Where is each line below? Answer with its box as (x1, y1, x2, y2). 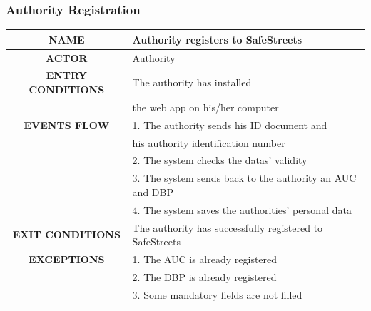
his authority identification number (132, 135, 285, 150)
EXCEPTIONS (29, 251, 105, 266)
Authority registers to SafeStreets (132, 31, 303, 46)
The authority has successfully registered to (132, 220, 323, 235)
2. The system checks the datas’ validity (132, 153, 308, 168)
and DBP (132, 184, 173, 199)
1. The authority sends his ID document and (132, 117, 327, 132)
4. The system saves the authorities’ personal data (132, 202, 352, 217)
